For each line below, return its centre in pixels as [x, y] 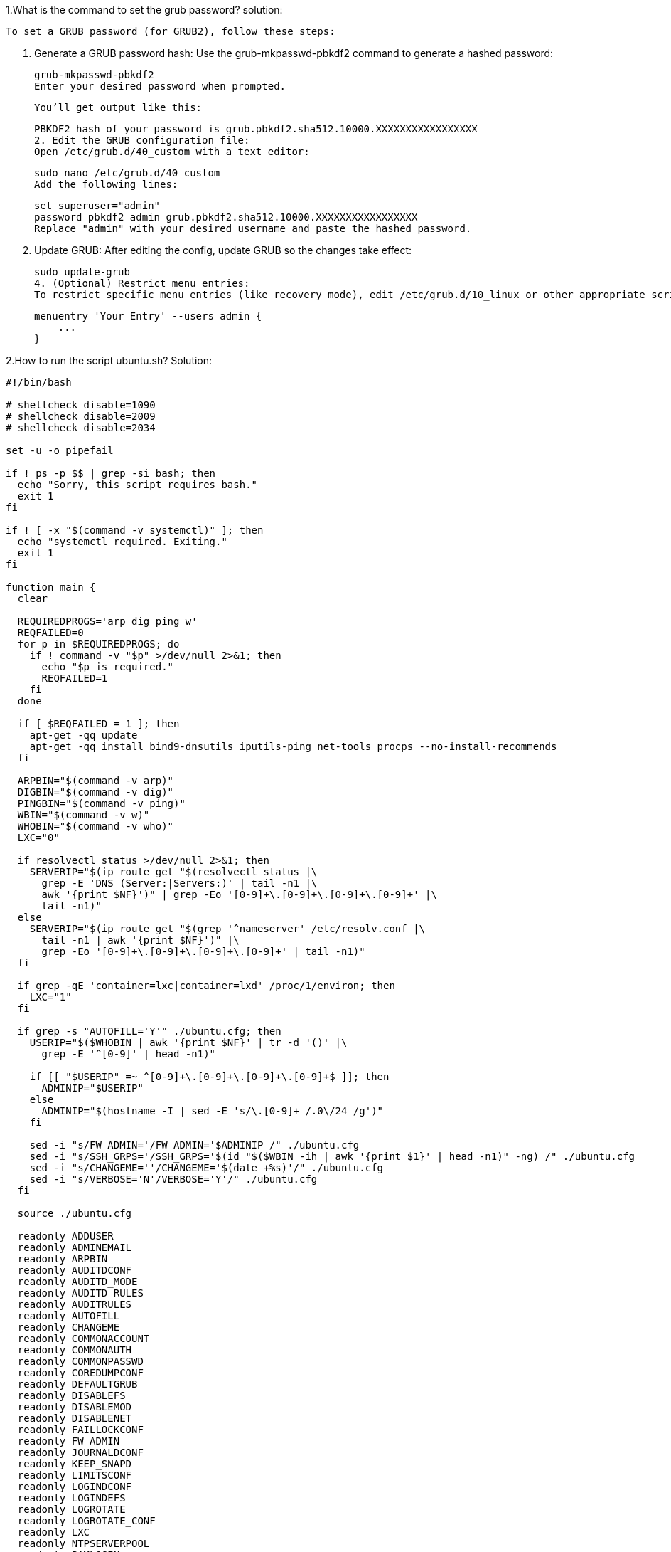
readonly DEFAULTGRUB [77, 1384]
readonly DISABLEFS [71, 1395]
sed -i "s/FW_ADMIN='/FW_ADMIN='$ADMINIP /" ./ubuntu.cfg [194, 1145]
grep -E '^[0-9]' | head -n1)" [129, 1054]
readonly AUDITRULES [75, 1304]
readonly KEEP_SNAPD [75, 1464]
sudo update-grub [82, 272]
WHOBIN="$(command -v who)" [96, 826]
